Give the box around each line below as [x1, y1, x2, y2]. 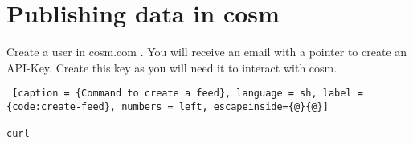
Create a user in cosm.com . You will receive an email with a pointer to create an [6, 43, 407, 60]
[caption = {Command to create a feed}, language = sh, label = [12, 88, 363, 100]
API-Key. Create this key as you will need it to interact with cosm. [6, 59, 337, 76]
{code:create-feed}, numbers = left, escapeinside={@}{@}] [6, 100, 329, 112]
